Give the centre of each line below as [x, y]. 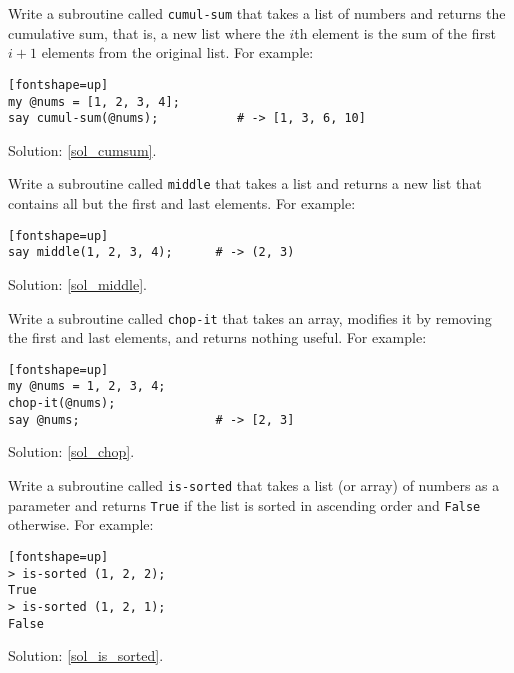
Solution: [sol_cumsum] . [82, 149]
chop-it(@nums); [62, 403]
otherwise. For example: [81, 524]
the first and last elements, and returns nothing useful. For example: [217, 337]
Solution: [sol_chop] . [71, 451]
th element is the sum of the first [395, 32]
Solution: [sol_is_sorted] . [86, 655]
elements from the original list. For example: [177, 52]
